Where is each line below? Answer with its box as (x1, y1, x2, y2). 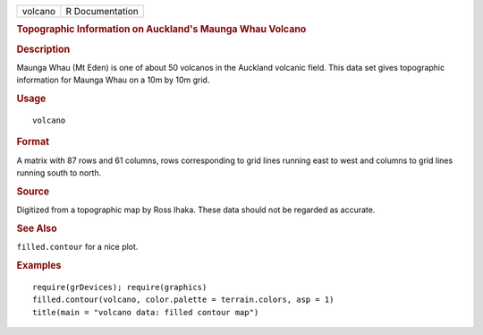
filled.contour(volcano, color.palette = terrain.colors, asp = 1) (32, 295, 335, 305)
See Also (16, 222, 57, 235)
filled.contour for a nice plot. (16, 242, 139, 253)
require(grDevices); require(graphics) (32, 282, 208, 292)
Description (16, 43, 71, 56)
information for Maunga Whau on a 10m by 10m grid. (16, 74, 210, 85)
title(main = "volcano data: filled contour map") (32, 307, 259, 317)
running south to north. (16, 167, 102, 178)
